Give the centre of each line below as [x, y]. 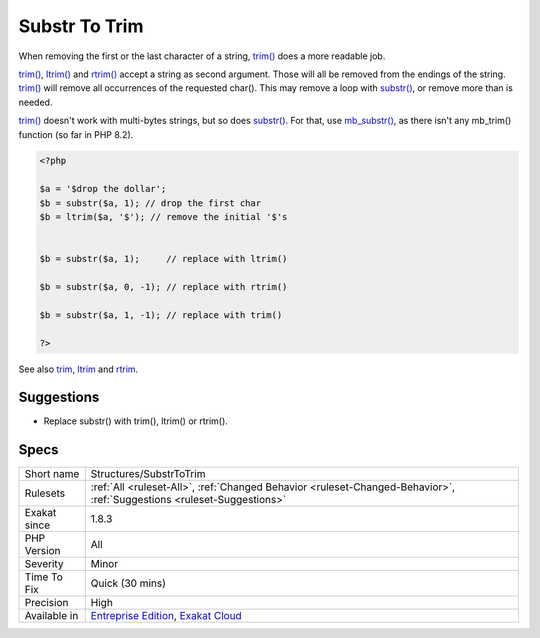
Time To [44, 577]
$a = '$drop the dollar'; [103, 189]
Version [42, 551]
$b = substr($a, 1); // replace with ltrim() [163, 259]
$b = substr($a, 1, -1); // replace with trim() [161, 314]
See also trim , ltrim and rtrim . [78, 369]
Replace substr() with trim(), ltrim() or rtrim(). [136, 421]
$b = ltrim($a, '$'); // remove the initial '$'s [163, 217]
